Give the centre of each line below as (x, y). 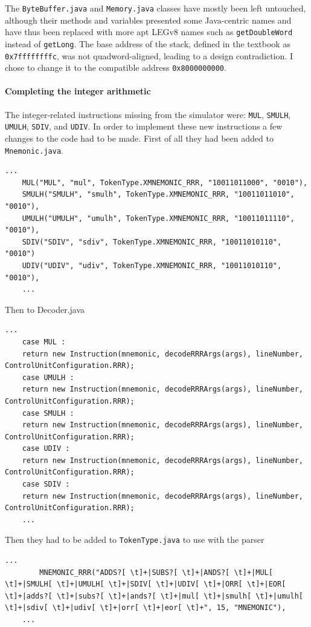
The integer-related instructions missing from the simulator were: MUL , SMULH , (148, 114)
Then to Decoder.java (45, 309)
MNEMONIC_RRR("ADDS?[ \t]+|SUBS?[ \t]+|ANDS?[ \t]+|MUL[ (156, 572)
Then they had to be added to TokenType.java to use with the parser (135, 540)
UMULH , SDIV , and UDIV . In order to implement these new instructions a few (144, 126)
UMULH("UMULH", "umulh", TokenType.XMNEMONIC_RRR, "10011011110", (158, 218)
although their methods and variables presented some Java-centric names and (148, 20)
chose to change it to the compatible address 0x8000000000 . (116, 67)
